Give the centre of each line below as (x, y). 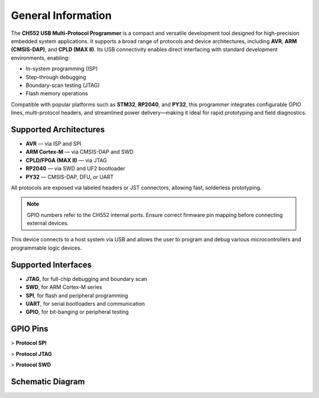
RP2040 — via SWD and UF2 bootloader (75, 169)
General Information (61, 15)
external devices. (48, 223)
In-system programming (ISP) (62, 69)
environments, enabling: (40, 58)
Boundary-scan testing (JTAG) (63, 85)
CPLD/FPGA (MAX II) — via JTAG (66, 160)
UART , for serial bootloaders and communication (85, 303)
